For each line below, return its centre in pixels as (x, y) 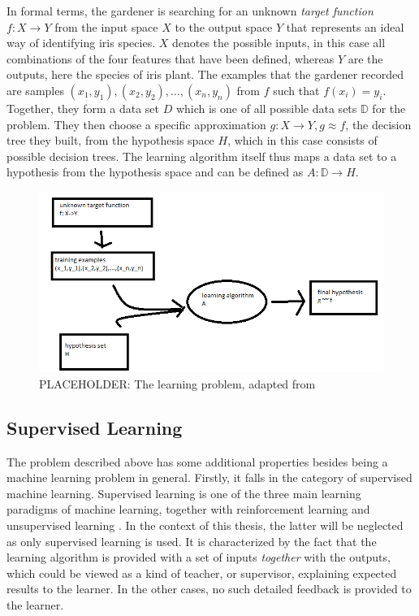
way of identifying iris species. (81, 43)
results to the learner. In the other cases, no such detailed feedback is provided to (209, 589)
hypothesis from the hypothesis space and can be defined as (155, 172)
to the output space (224, 26)
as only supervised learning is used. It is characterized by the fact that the (192, 541)
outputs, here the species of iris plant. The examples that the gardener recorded (205, 74)
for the (389, 108)
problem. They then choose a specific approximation (136, 124)
